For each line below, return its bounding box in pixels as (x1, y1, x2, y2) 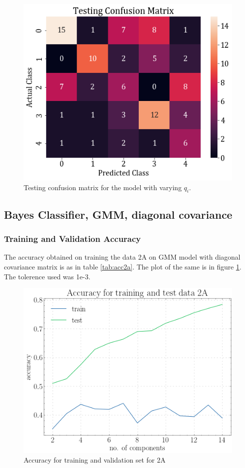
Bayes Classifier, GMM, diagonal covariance (4, 206, 233, 222)
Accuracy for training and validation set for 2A (24, 455, 166, 465)
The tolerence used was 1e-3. (4, 271, 91, 281)
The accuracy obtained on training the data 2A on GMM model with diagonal (4, 252, 241, 262)
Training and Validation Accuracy (4, 233, 141, 245)
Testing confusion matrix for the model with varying (24, 182, 182, 192)
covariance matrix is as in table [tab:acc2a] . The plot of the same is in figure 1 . (4, 262, 242, 271)
